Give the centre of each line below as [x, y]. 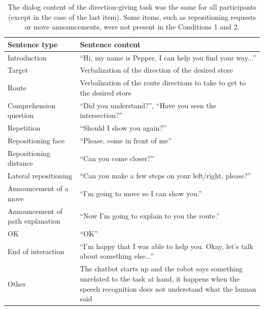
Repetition [24, 128]
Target [18, 70]
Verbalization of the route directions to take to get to [163, 83]
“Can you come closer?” [117, 158]
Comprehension [32, 105]
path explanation [34, 221]
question [21, 115]
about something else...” [117, 256]
